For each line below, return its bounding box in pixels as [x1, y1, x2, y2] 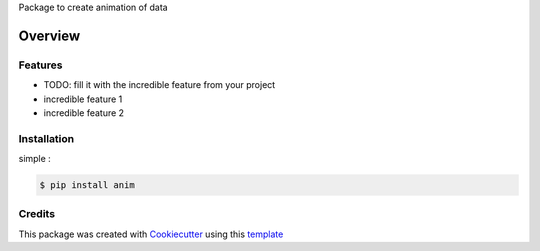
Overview [18, 27, 81, 44]
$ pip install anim [39, 180, 135, 191]
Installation [18, 131, 75, 145]
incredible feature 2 [43, 106, 125, 119]
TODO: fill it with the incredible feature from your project [43, 79, 276, 91]
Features [18, 58, 63, 72]
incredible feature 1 [43, 93, 123, 105]
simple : [18, 153, 52, 165]
